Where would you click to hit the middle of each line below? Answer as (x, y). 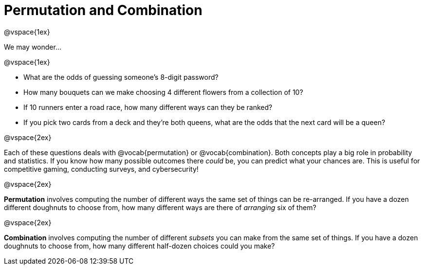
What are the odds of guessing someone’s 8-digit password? (121, 77)
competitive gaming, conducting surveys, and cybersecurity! (101, 169)
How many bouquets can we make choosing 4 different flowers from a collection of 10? (163, 92)
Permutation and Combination (103, 10)
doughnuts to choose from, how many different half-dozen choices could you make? (139, 246)
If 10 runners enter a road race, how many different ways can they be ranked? (148, 107)
